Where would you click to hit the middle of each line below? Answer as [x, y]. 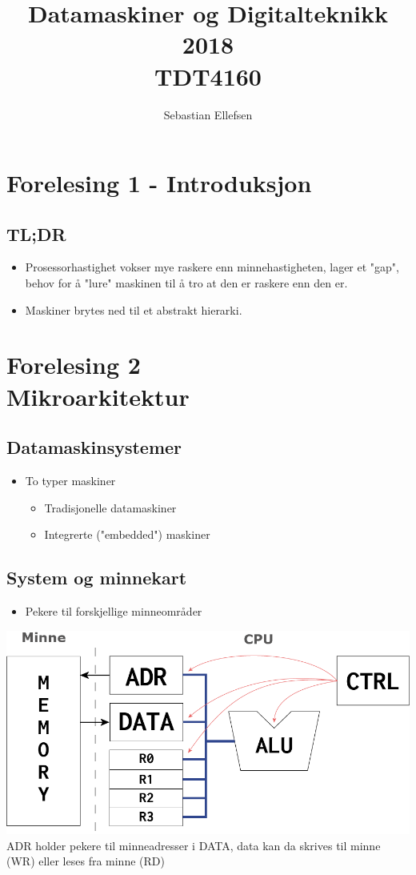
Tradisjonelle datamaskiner [110, 507]
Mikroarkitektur [98, 396]
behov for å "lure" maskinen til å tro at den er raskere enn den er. [186, 283]
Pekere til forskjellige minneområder [114, 611]
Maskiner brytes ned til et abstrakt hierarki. [134, 309]
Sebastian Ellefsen [208, 114]
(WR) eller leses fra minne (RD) [86, 861]
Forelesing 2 [74, 365]
